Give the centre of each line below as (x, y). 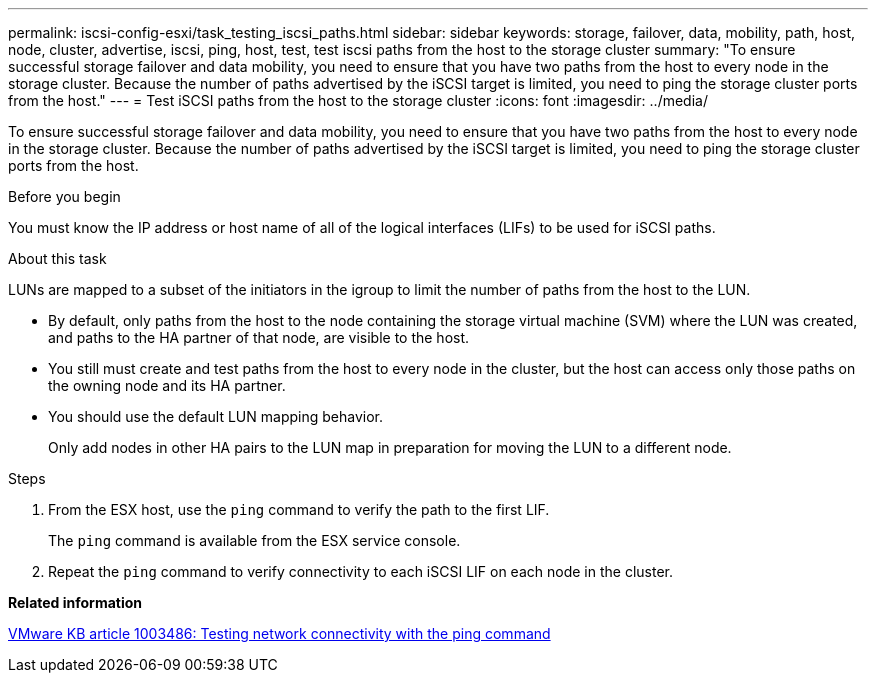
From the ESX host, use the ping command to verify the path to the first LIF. (299, 509)
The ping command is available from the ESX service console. (254, 540)
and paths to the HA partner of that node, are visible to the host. (259, 337)
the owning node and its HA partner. (167, 385)
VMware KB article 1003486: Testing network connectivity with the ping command (279, 633)
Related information (75, 602)
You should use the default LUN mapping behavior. (215, 416)
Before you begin (64, 196)
